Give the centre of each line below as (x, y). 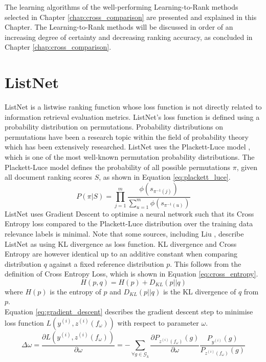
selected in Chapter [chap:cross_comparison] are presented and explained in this (131, 17)
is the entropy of (75, 291)
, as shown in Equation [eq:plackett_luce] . (165, 177)
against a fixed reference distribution (107, 263)
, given (247, 167)
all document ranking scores (48, 177)
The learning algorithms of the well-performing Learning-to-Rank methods (121, 7)
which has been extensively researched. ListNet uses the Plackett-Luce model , (128, 147)
